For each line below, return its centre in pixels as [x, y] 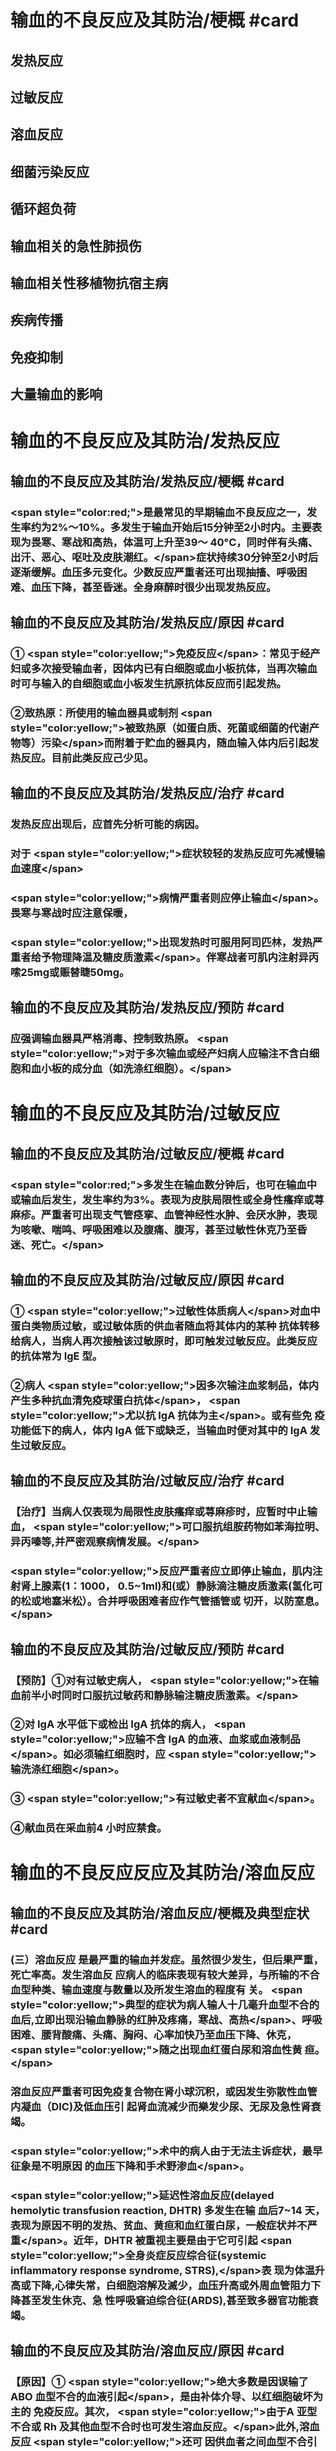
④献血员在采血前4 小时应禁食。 [89, 1828]
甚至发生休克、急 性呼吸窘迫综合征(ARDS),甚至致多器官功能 [164, 2300]
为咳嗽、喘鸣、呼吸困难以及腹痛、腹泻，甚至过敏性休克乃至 [154, 1229]
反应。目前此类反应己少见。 [87, 758]
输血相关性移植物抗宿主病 [89, 282]
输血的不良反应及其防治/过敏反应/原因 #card [147, 1280]
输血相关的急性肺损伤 [76, 246]
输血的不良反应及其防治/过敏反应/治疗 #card [147, 1481]
